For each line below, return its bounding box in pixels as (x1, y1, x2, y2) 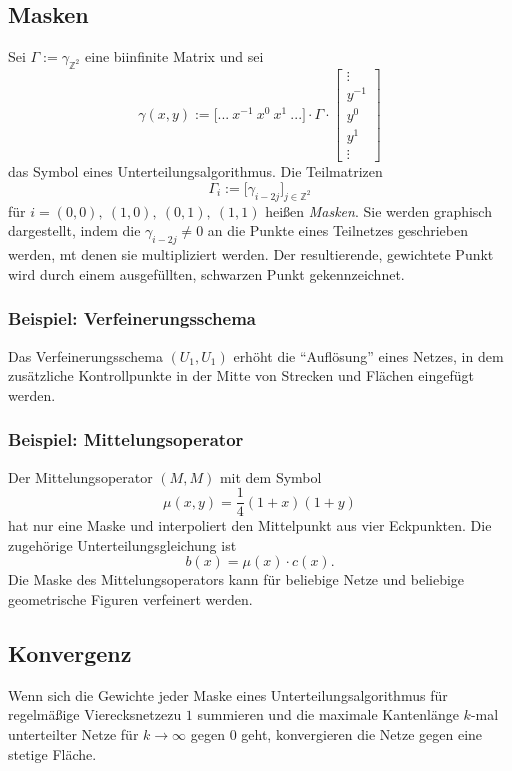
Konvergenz (8, 638, 132, 669)
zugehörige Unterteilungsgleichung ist (8, 534, 237, 555)
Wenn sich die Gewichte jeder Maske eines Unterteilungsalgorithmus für (8, 684, 448, 705)
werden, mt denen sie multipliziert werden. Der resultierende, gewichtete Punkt (8, 244, 494, 265)
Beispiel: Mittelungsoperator (8, 427, 244, 452)
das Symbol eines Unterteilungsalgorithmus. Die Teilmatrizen (8, 161, 383, 182)
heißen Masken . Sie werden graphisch (265, 200, 492, 221)
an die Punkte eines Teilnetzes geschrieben (207, 220, 469, 241)
